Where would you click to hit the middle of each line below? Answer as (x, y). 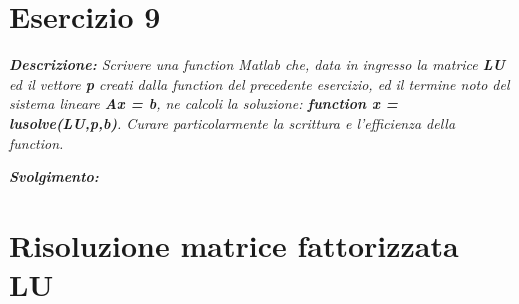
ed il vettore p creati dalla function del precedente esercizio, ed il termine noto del (259, 83)
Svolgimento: (54, 176)
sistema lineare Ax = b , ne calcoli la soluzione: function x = (204, 103)
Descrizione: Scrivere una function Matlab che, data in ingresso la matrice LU (257, 64)
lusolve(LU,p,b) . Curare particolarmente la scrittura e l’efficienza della (232, 122)
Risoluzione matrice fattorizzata (234, 244)
